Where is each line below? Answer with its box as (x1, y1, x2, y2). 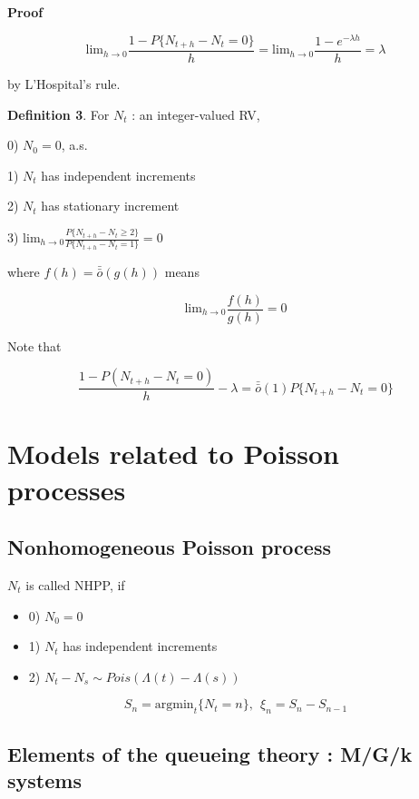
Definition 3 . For (7, 104, 110, 123)
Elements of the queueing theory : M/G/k (7, 739, 413, 767)
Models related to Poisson (7, 435, 339, 472)
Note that (7, 336, 62, 355)
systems (7, 765, 82, 794)
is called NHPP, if (25, 576, 125, 594)
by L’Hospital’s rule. (7, 74, 121, 94)
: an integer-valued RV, (132, 104, 260, 123)
